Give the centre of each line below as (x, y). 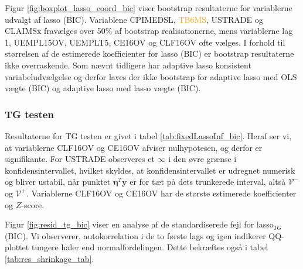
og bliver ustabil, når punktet (58, 182)
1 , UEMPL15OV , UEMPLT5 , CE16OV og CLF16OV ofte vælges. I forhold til (145, 42)
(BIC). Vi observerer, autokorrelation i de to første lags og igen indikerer (135, 235)
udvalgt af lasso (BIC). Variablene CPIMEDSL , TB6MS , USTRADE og (134, 19)
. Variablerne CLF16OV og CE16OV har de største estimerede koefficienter (161, 193)
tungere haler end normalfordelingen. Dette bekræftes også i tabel (150, 247)
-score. (33, 204)
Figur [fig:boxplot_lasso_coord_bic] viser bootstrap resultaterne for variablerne (149, 8)
